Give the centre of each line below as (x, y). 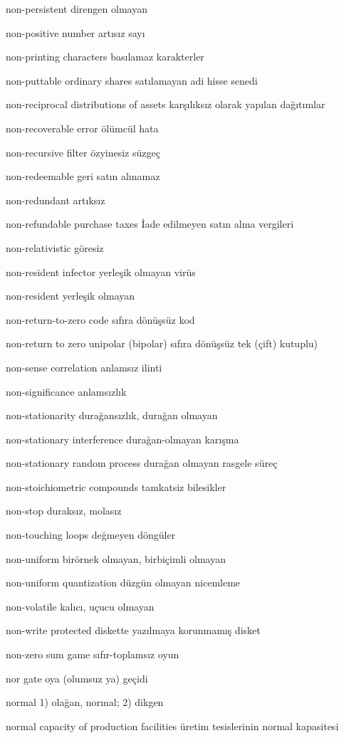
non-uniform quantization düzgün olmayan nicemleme (123, 583)
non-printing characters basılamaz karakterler (105, 57)
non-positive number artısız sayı (75, 32)
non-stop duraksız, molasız (64, 511)
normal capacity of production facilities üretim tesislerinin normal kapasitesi (172, 726)
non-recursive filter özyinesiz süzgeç (83, 152)
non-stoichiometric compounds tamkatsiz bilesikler (116, 486)
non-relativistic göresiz (55, 247)
